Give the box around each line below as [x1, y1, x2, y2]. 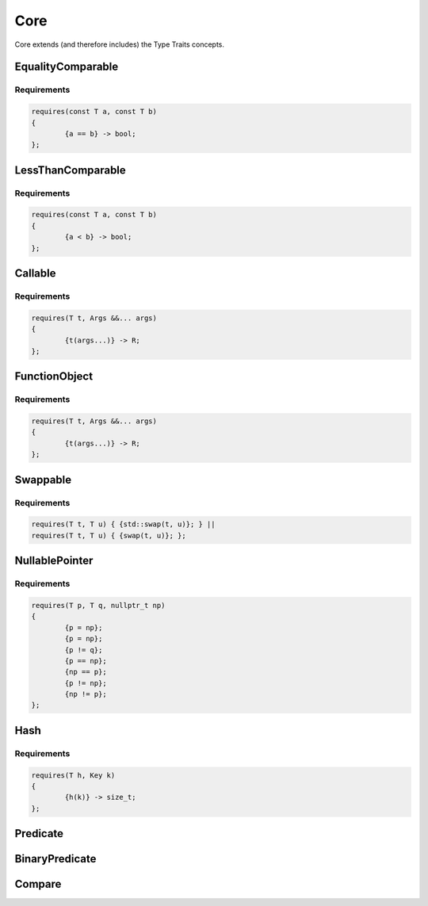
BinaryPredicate [14, 852, 97, 866]
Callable [14, 266, 56, 281]
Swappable [14, 472, 72, 487]
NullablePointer [14, 554, 94, 568]
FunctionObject [14, 369, 94, 384]
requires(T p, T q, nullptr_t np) [31, 601, 166, 610]
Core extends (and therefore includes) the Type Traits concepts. [14, 40, 225, 49]
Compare [14, 877, 62, 891]
